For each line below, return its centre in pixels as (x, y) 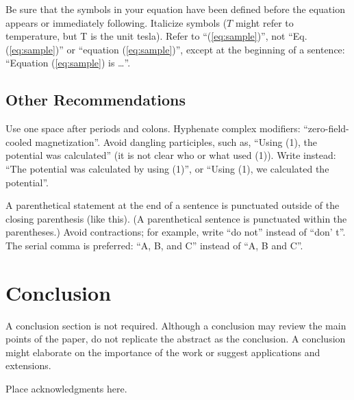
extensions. (28, 365)
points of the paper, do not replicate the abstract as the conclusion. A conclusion (176, 339)
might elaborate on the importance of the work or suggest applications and (163, 352)
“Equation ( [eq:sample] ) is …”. (68, 63)
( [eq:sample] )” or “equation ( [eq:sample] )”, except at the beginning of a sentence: (175, 49)
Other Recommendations (96, 100)
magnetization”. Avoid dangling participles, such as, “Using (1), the (176, 141)
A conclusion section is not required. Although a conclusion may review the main (176, 325)
